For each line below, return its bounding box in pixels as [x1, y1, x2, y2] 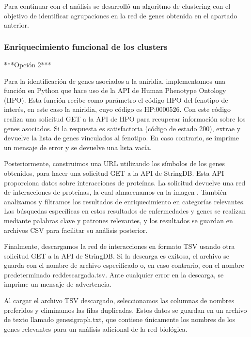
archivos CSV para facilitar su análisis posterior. [4, 225, 148, 235]
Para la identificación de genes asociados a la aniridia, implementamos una [4, 76, 226, 86]
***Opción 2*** [4, 60, 51, 69]
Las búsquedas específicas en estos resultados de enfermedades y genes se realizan [4, 206, 246, 216]
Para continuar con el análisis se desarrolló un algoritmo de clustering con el [4, 1, 231, 11]
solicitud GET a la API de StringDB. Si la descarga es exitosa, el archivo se [4, 250, 229, 260]
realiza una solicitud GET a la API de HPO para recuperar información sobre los [4, 113, 246, 123]
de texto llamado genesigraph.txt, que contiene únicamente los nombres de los [4, 314, 235, 324]
